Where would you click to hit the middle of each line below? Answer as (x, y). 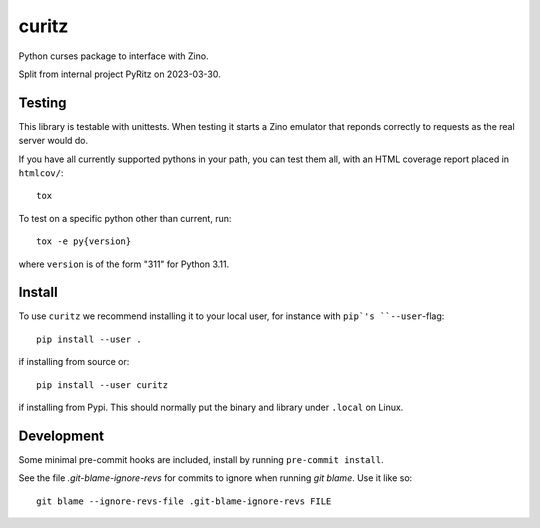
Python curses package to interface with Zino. (113, 56)
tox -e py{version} (84, 241)
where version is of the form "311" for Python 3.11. (124, 264)
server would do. (53, 141)
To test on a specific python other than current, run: (125, 218)
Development (61, 435)
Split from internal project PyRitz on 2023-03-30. (120, 74)
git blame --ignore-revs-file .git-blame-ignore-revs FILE (184, 501)
